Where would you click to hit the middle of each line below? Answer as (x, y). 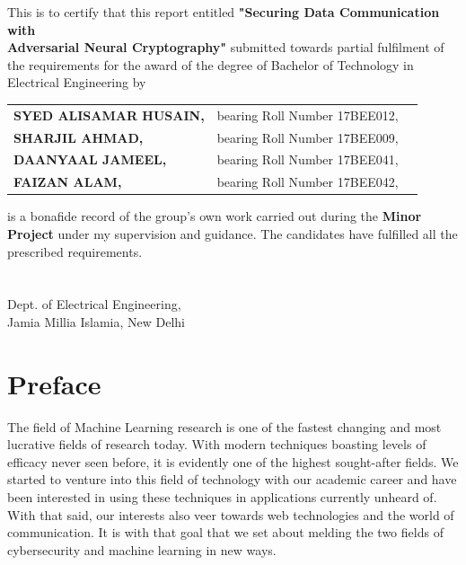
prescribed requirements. (75, 251)
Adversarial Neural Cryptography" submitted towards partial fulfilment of (226, 47)
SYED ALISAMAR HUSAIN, (109, 115)
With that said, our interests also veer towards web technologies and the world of (231, 514)
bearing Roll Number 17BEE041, (308, 159)
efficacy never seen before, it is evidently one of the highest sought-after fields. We (233, 461)
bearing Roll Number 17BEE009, (308, 137)
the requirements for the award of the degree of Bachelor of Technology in (211, 64)
